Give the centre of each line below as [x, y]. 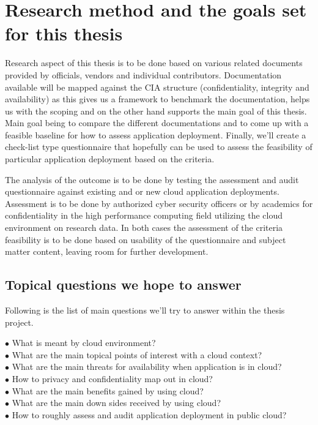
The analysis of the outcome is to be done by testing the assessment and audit [152, 179]
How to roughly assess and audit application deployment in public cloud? [149, 414]
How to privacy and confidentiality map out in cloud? [112, 378]
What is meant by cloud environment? [84, 343]
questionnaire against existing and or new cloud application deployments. [142, 191]
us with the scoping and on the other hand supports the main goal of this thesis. [156, 111]
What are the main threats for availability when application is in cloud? [147, 367]
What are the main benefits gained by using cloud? [108, 390]
